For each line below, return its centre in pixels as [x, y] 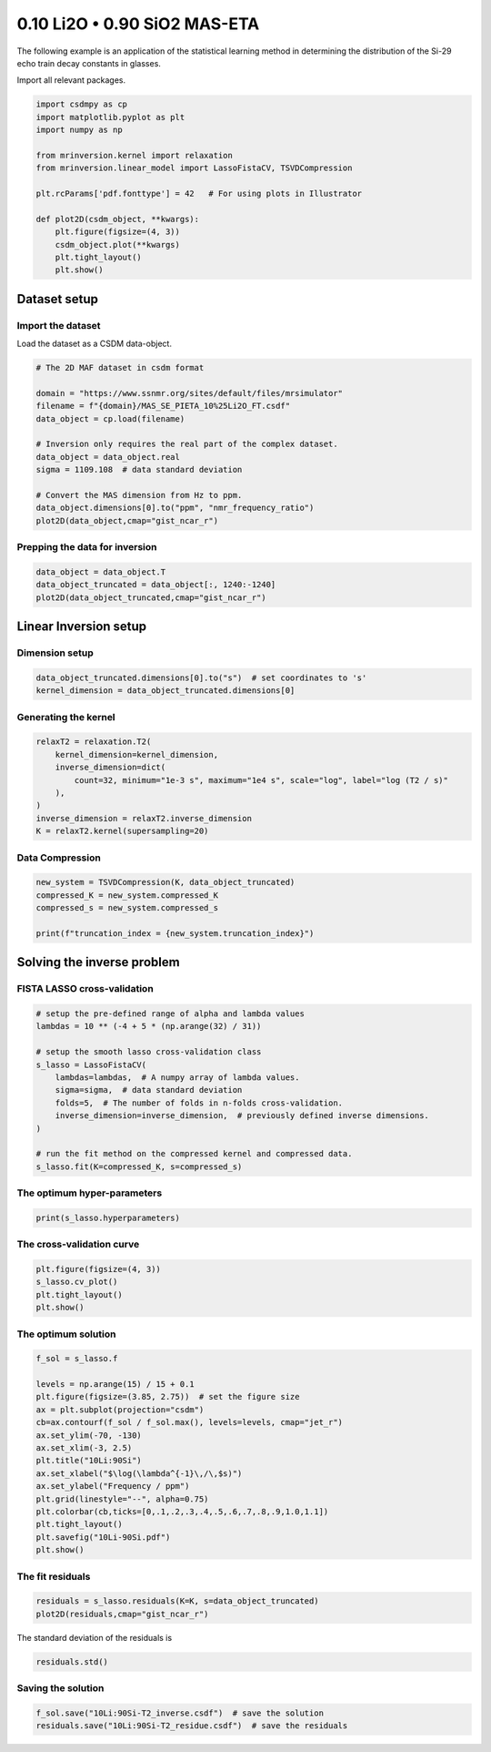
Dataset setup [58, 299]
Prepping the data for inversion [87, 547]
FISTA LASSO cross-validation [85, 989]
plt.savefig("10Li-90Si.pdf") [103, 1537]
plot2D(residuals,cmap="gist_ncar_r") [122, 1614]
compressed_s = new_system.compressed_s [127, 908]
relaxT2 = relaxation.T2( [94, 742]
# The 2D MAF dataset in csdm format [120, 368]
